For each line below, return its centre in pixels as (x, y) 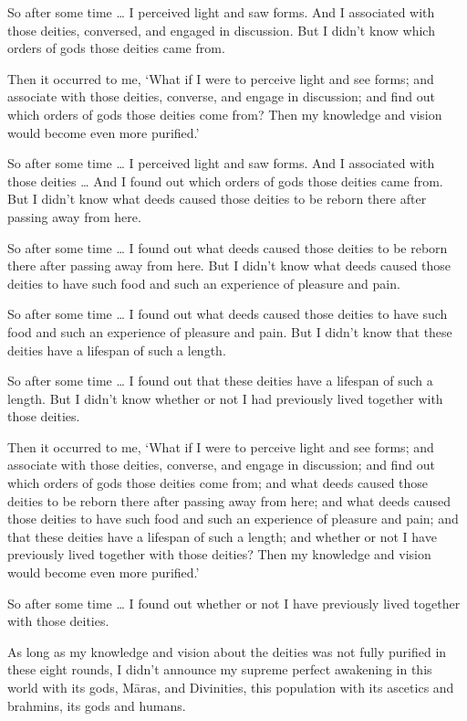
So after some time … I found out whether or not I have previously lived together (234, 603)
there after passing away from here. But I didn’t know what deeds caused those (229, 265)
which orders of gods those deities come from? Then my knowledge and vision (225, 114)
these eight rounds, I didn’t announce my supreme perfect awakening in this (220, 669)
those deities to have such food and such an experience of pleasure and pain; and (233, 519)
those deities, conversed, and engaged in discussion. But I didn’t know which (221, 30)
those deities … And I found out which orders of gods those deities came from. (225, 180)
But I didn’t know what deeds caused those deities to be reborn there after (217, 199)
